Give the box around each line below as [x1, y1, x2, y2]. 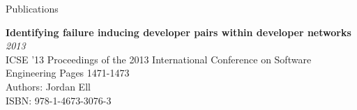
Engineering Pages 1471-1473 [6, 65, 130, 80]
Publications [6, 1, 59, 15]
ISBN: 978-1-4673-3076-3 [6, 93, 112, 107]
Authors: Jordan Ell [6, 79, 91, 93]
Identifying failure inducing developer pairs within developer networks [6, 24, 351, 39]
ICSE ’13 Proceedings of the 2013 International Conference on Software [6, 52, 312, 66]
